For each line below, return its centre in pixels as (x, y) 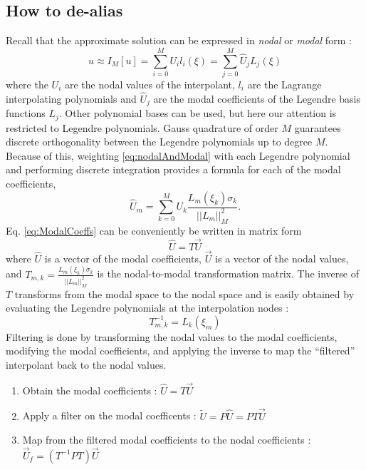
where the (27, 84)
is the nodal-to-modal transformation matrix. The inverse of (228, 274)
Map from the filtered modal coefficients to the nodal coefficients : (167, 440)
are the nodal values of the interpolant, (150, 84)
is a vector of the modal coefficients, (123, 258)
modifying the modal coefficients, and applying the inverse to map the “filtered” (181, 351)
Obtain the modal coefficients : (90, 390)
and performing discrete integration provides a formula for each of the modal (173, 169)
